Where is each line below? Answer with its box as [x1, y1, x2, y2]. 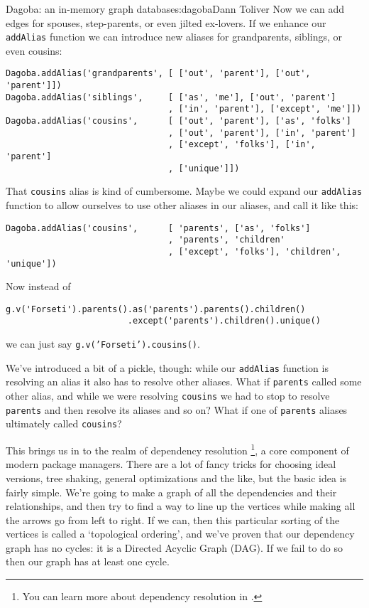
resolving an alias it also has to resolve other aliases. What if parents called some [6, 374, 362, 389]
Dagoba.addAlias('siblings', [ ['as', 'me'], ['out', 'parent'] [6, 92, 336, 102]
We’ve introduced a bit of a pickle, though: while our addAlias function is [6, 360, 329, 375]
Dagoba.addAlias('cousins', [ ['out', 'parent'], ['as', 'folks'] [6, 116, 351, 127]
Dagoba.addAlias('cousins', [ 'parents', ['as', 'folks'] [6, 223, 311, 233]
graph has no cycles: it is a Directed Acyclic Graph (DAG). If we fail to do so [6, 540, 343, 555]
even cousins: [6, 43, 62, 58]
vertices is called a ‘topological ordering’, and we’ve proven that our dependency [6, 526, 355, 541]
